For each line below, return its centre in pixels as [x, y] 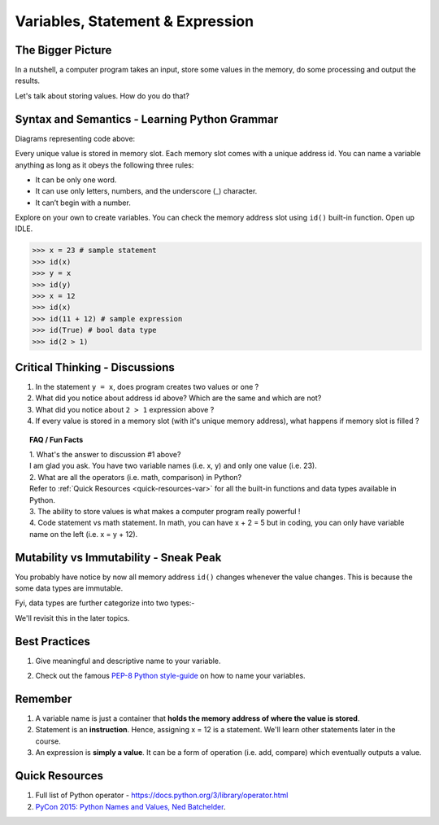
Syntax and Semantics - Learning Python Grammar [147, 119]
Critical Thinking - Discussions [95, 367]
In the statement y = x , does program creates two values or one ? [147, 387]
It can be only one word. [76, 180]
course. [48, 741]
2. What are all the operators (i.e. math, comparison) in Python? [136, 477]
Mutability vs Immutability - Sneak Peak [118, 557]
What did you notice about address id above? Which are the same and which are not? [178, 398]
